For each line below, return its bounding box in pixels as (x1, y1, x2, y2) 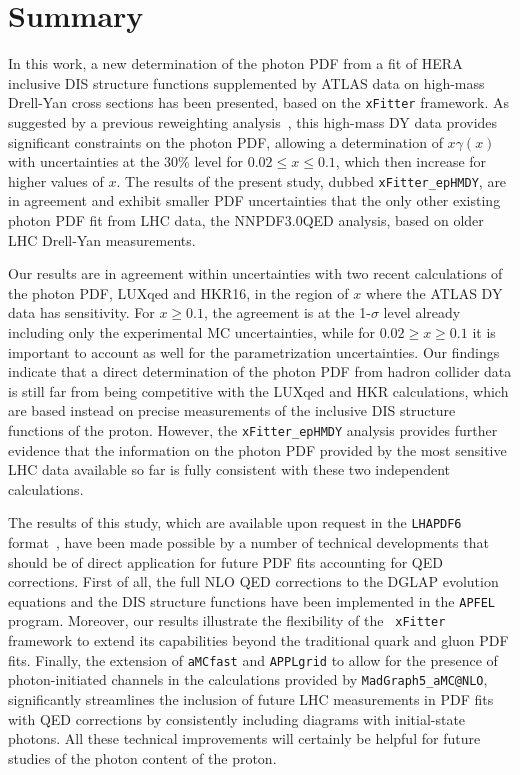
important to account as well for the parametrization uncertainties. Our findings (8, 341, 500, 362)
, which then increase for (335, 151, 487, 172)
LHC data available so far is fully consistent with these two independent (8, 459, 450, 480)
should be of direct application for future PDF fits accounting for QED (8, 551, 443, 572)
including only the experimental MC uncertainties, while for (8, 321, 375, 342)
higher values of (8, 170, 104, 191)
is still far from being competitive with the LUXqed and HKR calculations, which (8, 380, 509, 401)
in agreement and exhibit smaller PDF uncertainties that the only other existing (8, 190, 501, 211)
